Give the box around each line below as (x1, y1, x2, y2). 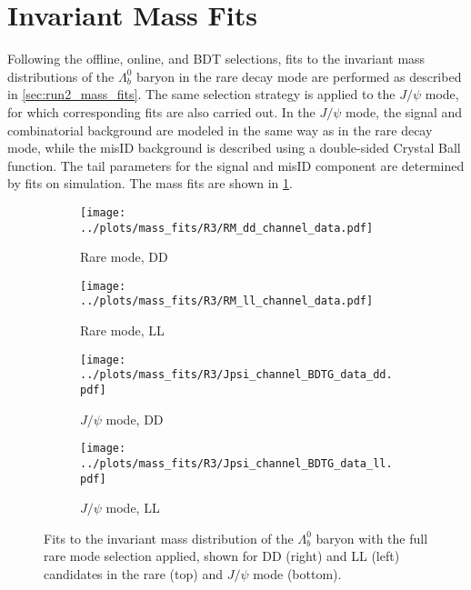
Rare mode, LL (80, 321, 165, 340)
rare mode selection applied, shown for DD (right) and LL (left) (44, 546, 400, 565)
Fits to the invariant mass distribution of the (44, 528, 294, 547)
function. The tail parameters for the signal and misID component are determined (7, 155, 465, 175)
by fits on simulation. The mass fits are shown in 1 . (7, 174, 293, 193)
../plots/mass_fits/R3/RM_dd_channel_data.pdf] (80, 221, 374, 235)
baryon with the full (316, 528, 428, 547)
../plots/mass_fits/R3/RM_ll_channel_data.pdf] (80, 295, 374, 308)
